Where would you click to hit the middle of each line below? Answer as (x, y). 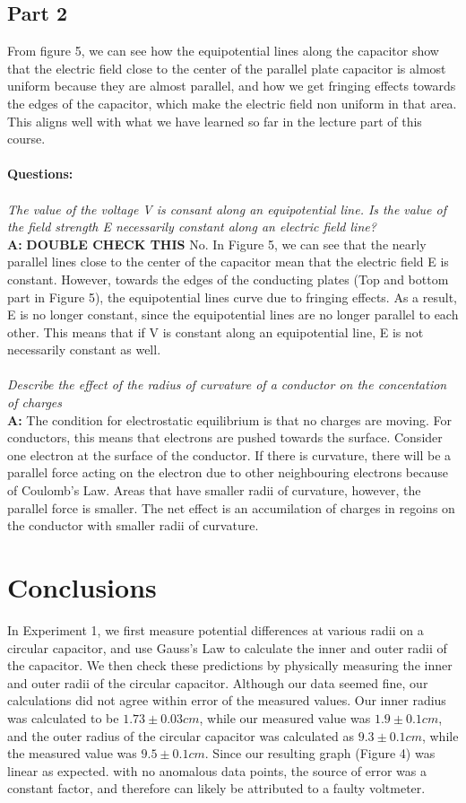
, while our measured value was (285, 717)
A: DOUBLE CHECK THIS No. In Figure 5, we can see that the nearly (217, 244)
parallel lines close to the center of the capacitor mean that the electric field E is (228, 262)
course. (26, 139)
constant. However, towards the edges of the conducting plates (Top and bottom (228, 279)
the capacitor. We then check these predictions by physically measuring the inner (230, 665)
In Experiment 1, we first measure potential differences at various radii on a (216, 629)
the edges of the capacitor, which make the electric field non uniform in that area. (232, 103)
